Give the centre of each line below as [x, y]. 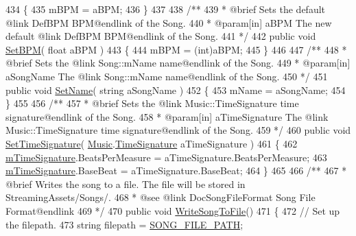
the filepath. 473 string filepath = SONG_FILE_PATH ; [124, 224]
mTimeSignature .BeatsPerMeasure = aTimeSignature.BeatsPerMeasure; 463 [166, 157]
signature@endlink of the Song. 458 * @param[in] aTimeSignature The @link [167, 116]
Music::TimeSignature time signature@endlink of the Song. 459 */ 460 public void [178, 130]
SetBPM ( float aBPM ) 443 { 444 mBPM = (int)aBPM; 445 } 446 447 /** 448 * [176, 49]
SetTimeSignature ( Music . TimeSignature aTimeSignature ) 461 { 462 [152, 143]
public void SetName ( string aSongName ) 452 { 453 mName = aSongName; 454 [176, 90]
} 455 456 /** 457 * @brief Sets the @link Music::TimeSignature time [152, 103]
